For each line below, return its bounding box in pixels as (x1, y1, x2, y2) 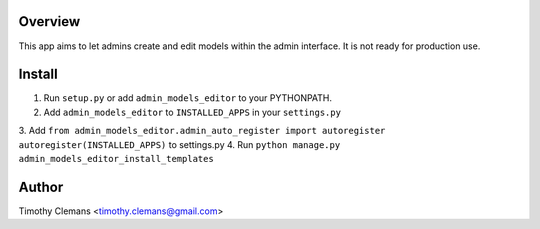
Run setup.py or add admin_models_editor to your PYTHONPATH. (43, 92, 333, 104)
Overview (18, 13, 81, 30)
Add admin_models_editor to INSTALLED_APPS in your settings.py (43, 106, 342, 118)
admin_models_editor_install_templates (18, 153, 214, 164)
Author (18, 178, 64, 195)
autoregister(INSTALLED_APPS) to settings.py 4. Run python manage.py (18, 138, 341, 150)
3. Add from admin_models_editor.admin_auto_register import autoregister (18, 125, 386, 137)
